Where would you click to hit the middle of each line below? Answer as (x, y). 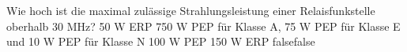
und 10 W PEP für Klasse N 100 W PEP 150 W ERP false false (161, 41)
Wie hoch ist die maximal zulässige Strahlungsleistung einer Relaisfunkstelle (191, 10)
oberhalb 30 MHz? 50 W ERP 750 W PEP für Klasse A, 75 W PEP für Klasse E (203, 26)
